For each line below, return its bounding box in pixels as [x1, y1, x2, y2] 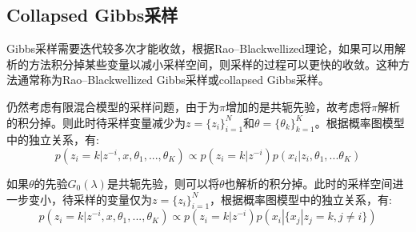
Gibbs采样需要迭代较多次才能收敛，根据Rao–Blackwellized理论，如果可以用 [6, 40, 395, 57]
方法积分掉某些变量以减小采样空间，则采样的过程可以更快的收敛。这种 [28, 55, 398, 72]
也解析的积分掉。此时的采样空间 [224, 174, 393, 191]
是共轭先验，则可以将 [106, 174, 219, 191]
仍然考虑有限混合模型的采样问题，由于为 [6, 98, 219, 114]
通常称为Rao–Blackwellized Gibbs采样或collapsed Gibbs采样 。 [17, 71, 330, 88]
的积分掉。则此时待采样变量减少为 [6, 114, 186, 130]
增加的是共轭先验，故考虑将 [225, 98, 371, 114]
